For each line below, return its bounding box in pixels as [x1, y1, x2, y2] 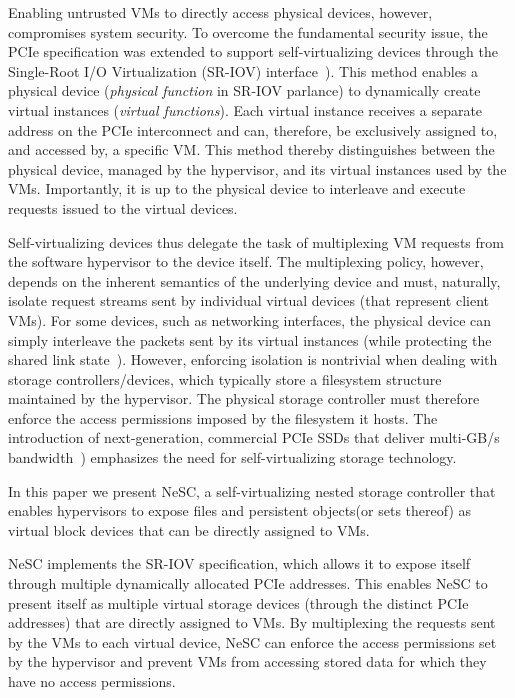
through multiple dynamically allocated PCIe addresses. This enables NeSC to [8, 573, 488, 594]
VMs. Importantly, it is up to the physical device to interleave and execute [8, 178, 466, 199]
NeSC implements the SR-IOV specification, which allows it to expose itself [8, 553, 471, 574]
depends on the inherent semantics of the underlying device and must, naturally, [8, 270, 501, 291]
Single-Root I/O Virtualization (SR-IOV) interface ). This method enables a [8, 60, 479, 81]
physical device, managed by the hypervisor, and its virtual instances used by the [8, 158, 507, 179]
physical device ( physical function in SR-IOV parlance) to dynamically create [8, 80, 481, 101]
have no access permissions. [8, 671, 176, 691]
